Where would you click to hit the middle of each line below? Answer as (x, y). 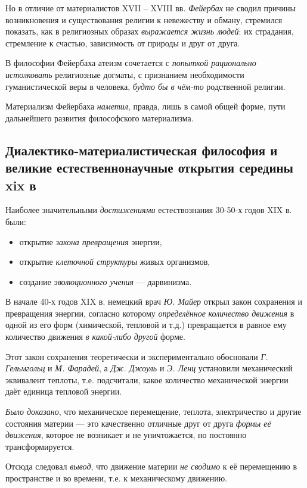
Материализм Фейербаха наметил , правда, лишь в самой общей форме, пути (145, 106)
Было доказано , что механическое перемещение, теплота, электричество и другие (153, 412)
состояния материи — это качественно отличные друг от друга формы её (138, 423)
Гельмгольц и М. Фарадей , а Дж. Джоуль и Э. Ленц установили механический (149, 368)
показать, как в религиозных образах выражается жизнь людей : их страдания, (150, 31)
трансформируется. (40, 446)
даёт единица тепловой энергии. (64, 391)
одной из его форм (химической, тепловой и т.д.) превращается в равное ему (146, 325)
